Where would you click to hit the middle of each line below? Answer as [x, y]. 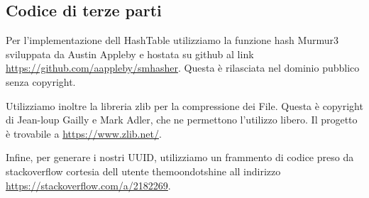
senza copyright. [41, 81]
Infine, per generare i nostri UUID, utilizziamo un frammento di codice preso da [180, 157]
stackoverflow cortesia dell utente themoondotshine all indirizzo [143, 171]
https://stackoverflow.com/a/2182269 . [88, 185]
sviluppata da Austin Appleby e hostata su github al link [130, 54]
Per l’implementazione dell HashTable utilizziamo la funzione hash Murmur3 [172, 40]
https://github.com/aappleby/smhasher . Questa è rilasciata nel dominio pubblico [183, 68]
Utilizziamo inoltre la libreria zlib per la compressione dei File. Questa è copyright [184, 105]
